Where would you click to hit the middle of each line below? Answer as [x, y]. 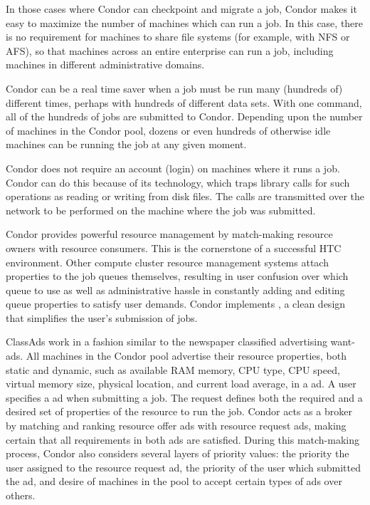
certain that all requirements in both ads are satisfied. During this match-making [183, 439]
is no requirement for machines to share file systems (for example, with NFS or [178, 37]
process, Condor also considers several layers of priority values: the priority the [178, 453]
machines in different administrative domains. [105, 64]
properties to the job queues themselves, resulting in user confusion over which [177, 276]
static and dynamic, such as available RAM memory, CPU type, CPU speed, [173, 369]
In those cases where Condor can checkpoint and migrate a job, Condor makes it [181, 9]
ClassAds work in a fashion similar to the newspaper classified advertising [166, 342]
